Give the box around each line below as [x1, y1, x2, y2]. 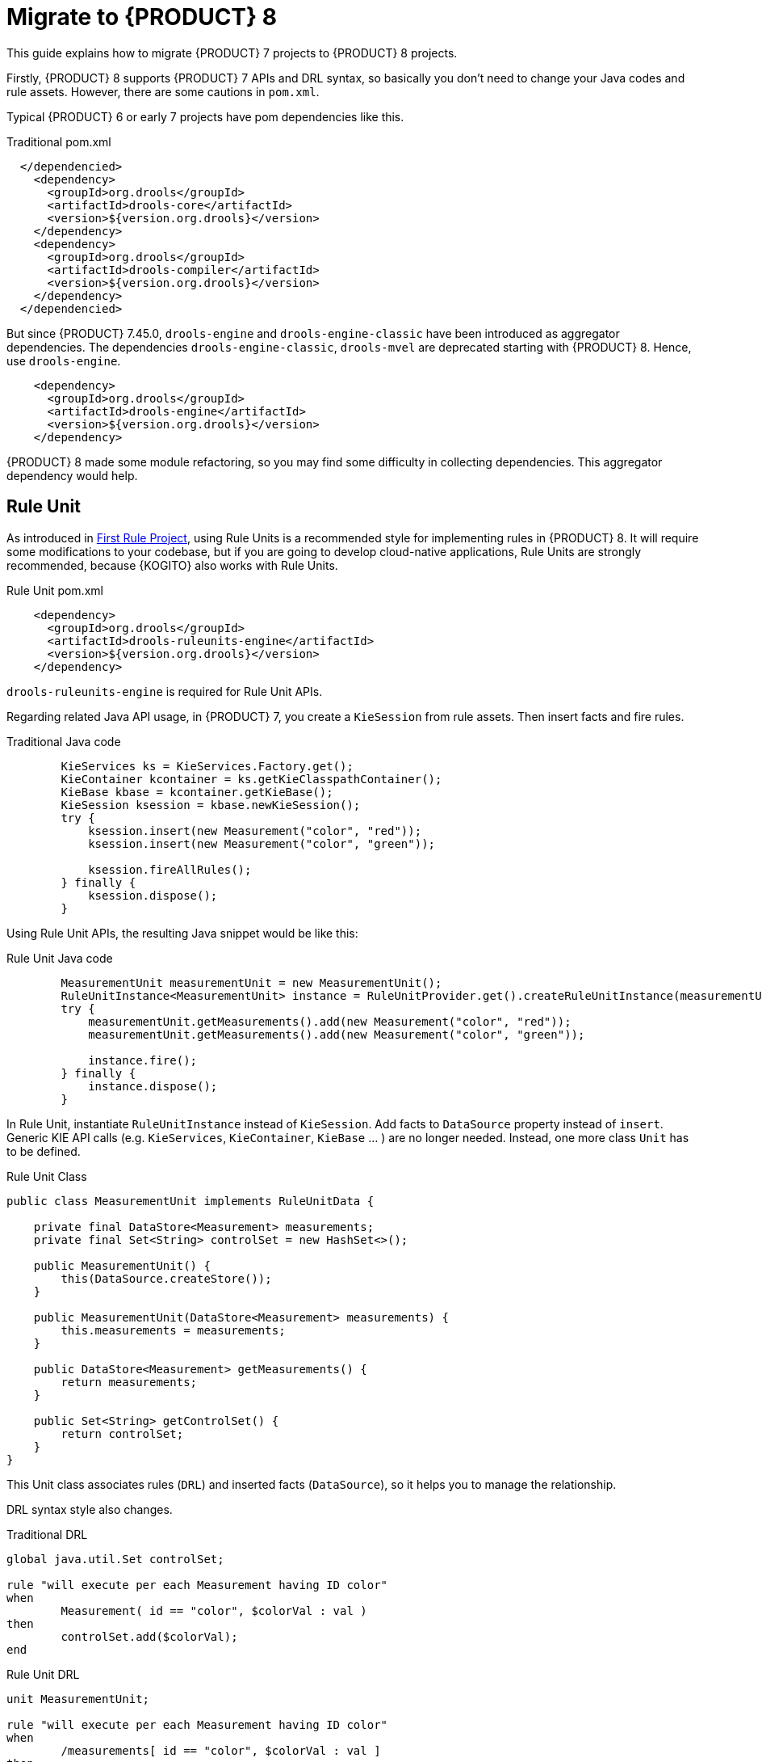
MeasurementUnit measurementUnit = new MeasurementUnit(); [61, 976, 442, 989]
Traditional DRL [6, 1527, 88, 1541]
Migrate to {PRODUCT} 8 [6, 3, 278, 31]
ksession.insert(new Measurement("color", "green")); [88, 837, 436, 850]
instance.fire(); [88, 1053, 198, 1067]
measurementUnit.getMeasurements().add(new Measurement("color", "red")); [88, 1014, 571, 1028]
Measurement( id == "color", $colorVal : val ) [61, 1604, 367, 1617]
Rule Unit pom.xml [6, 583, 103, 597]
